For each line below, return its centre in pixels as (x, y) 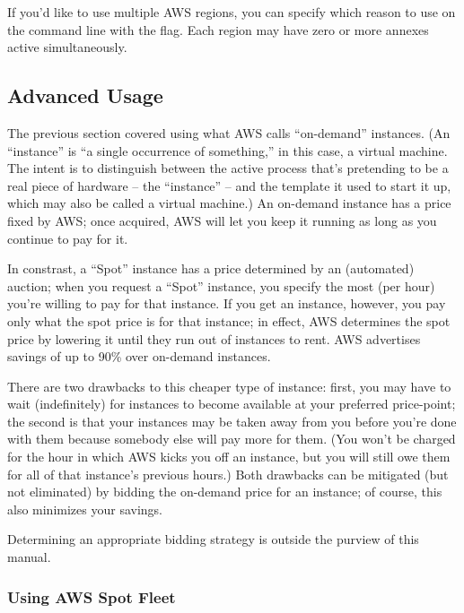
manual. (29, 557)
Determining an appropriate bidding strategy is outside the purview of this (213, 539)
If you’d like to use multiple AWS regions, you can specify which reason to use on (232, 12)
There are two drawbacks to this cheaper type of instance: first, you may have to (229, 386)
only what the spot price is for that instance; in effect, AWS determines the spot (229, 320)
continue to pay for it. (68, 238)
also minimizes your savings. (85, 509)
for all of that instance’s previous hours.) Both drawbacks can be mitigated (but (228, 474)
